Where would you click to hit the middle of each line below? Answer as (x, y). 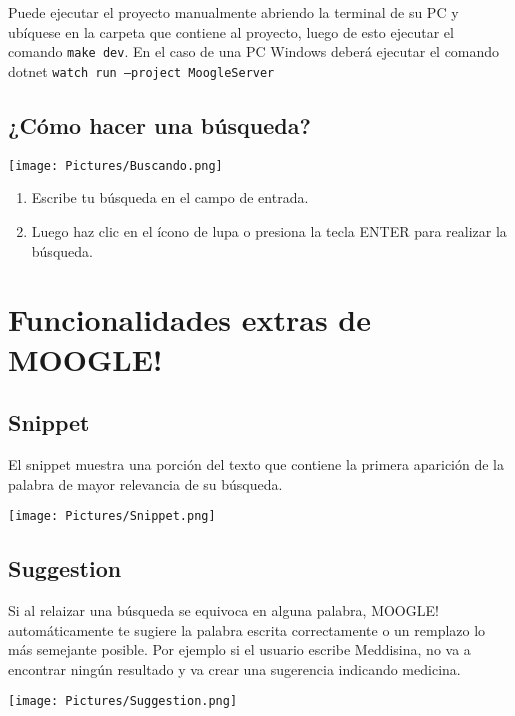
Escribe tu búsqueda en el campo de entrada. (170, 197)
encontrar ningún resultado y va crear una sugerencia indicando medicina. (234, 668)
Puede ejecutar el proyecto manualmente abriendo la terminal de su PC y (233, 12)
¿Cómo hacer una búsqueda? (159, 124)
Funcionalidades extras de (190, 319)
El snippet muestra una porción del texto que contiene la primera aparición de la (256, 463)
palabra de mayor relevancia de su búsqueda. (145, 483)
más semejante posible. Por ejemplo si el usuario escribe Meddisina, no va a (239, 649)
